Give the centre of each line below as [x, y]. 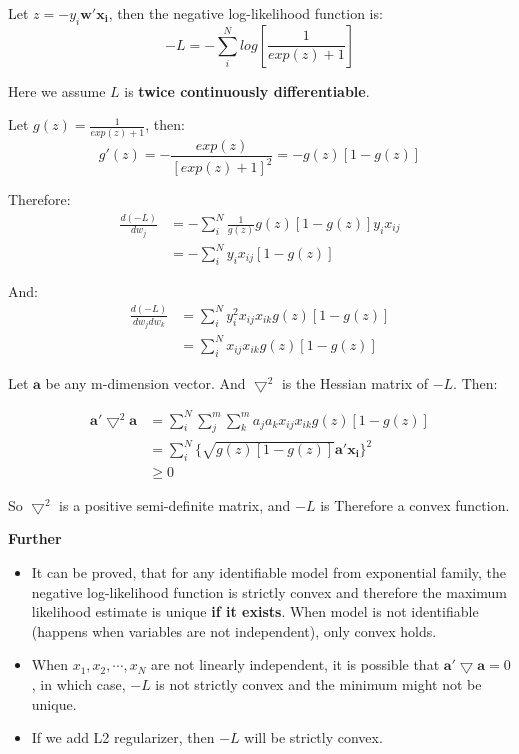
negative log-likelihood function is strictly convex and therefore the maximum [269, 591]
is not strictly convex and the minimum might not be [318, 684]
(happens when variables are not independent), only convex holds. [234, 630]
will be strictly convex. [313, 737]
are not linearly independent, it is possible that [295, 664]
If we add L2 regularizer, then [123, 737]
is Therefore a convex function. [415, 504]
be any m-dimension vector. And [145, 382]
